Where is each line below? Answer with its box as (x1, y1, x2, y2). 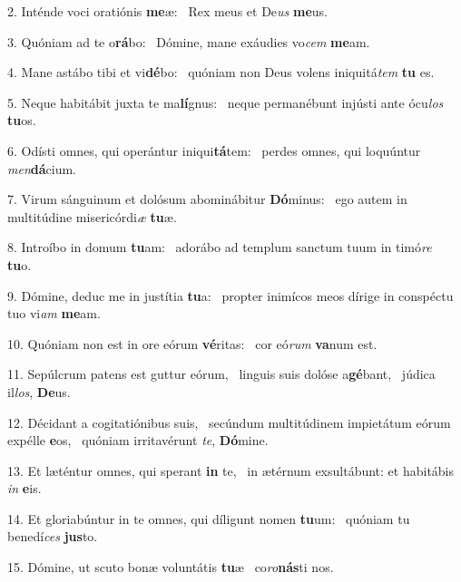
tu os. (7, 111, 36, 130)
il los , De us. (7, 382, 71, 401)
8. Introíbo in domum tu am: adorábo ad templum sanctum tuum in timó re (7, 238, 432, 257)
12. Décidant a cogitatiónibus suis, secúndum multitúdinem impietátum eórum (7, 412, 451, 432)
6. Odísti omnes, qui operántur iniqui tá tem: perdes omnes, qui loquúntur (7, 141, 421, 160)
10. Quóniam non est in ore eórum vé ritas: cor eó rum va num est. (7, 334, 378, 353)
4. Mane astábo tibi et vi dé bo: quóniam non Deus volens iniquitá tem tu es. (7, 63, 435, 82)
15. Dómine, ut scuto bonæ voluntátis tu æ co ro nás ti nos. (7, 558, 334, 577)
